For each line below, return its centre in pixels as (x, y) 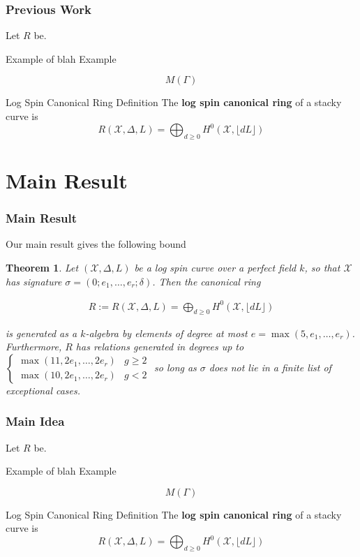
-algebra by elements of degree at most (166, 333)
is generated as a (42, 333)
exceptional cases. (43, 390)
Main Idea (35, 421)
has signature (34, 281)
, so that (322, 268)
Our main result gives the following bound (96, 244)
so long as (175, 367)
